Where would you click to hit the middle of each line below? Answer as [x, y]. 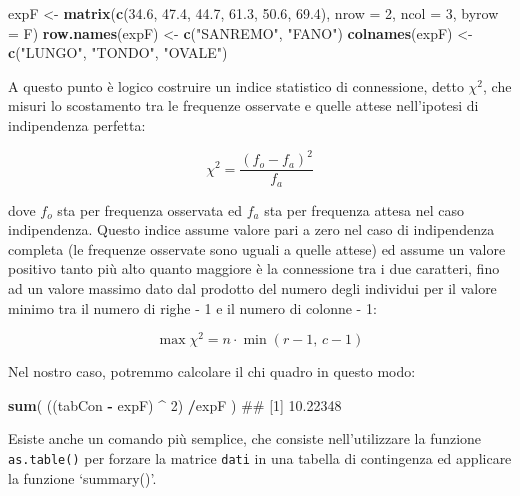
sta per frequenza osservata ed [150, 209]
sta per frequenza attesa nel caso [364, 209]
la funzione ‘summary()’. [82, 477]
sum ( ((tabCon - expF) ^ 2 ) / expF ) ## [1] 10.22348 [175, 404]
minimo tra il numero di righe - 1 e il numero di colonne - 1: [192, 307]
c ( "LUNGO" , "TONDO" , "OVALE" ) [118, 52]
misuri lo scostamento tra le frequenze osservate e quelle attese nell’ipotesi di [243, 105]
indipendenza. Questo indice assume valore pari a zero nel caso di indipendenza [251, 229]
